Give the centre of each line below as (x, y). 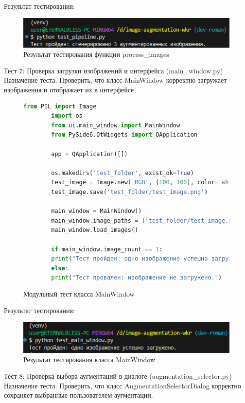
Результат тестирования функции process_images (96, 54)
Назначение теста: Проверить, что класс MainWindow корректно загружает (115, 80)
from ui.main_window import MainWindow (116, 125)
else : (60, 268)
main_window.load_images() (95, 230)
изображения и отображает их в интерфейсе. (70, 90)
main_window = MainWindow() (96, 211)
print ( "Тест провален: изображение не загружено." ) (137, 278)
